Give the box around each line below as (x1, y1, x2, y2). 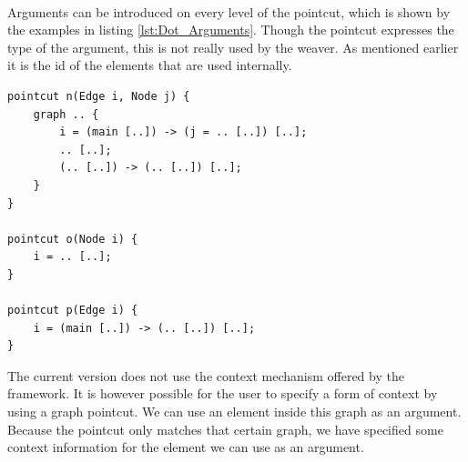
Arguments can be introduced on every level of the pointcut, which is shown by (7, 2, 451, 21)
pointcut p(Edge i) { (7, 304, 138, 317)
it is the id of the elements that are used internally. (7, 55, 292, 75)
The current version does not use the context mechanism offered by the (7, 366, 404, 385)
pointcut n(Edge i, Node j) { (7, 89, 190, 103)
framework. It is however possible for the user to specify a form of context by (7, 384, 438, 403)
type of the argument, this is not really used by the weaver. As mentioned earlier (7, 37, 459, 56)
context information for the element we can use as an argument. (7, 437, 364, 457)
